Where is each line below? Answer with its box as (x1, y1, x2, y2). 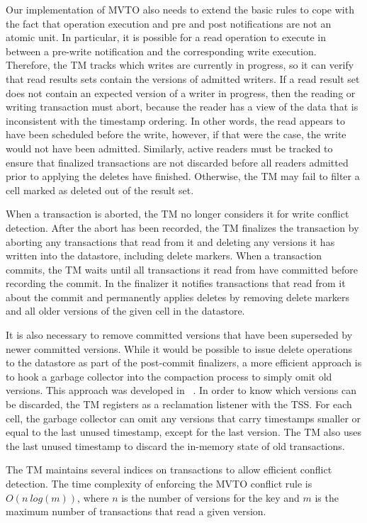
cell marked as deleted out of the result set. (6, 182, 194, 197)
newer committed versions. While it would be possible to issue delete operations (6, 341, 353, 356)
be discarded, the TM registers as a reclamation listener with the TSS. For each (6, 397, 352, 412)
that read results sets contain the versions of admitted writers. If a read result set (6, 71, 360, 86)
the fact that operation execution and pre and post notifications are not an (6, 16, 332, 30)
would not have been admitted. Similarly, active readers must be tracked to (6, 140, 333, 155)
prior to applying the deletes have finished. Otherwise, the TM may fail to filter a (6, 169, 360, 184)
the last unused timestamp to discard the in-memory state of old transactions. (6, 438, 345, 453)
